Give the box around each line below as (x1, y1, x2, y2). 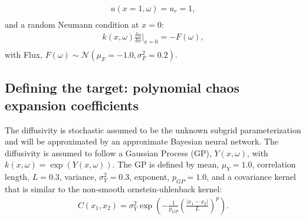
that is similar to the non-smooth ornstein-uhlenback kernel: (5, 183, 222, 195)
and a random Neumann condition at (5, 18, 139, 31)
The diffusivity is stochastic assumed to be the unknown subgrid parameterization (5, 123, 301, 136)
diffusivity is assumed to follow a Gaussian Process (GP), (5, 146, 212, 159)
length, (5, 170, 30, 183)
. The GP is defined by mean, (112, 158, 219, 170)
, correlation (252, 158, 296, 170)
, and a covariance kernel (206, 170, 297, 183)
